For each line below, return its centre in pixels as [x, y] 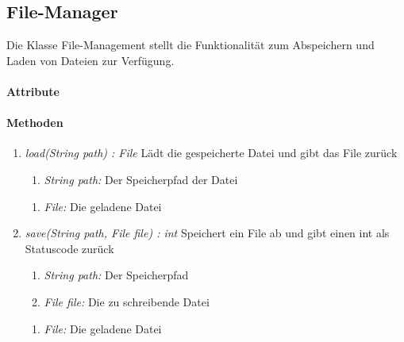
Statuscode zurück [69, 248]
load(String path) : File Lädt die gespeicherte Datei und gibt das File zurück [211, 153]
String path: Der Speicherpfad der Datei [141, 179]
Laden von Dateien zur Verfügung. [90, 60]
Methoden [35, 123]
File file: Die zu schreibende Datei [127, 301]
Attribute [33, 91]
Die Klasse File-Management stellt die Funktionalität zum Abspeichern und [190, 45]
